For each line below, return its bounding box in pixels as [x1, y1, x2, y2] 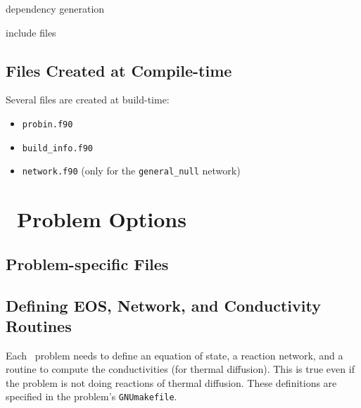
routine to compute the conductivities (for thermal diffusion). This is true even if [6, 362, 355, 376]
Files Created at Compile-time [6, 59, 232, 81]
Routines [6, 314, 72, 336]
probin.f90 [22, 119, 73, 129]
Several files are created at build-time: [6, 92, 170, 107]
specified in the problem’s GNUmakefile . [6, 389, 177, 404]
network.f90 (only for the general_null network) [22, 163, 241, 178]
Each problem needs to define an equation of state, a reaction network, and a [6, 348, 343, 362]
